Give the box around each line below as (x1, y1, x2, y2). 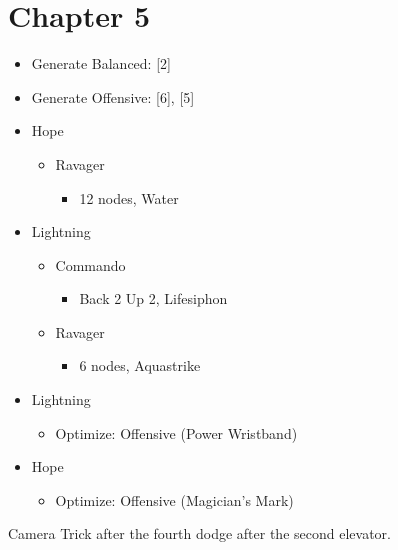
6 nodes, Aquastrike (79, 355, 201, 376)
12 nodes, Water (79, 187, 179, 208)
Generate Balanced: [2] (31, 53, 171, 74)
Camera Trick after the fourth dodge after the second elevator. (8, 523, 391, 544)
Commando (55, 254, 126, 275)
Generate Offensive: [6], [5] (31, 86, 195, 107)
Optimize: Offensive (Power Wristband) (55, 422, 298, 443)
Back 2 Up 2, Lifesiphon (79, 288, 228, 309)
